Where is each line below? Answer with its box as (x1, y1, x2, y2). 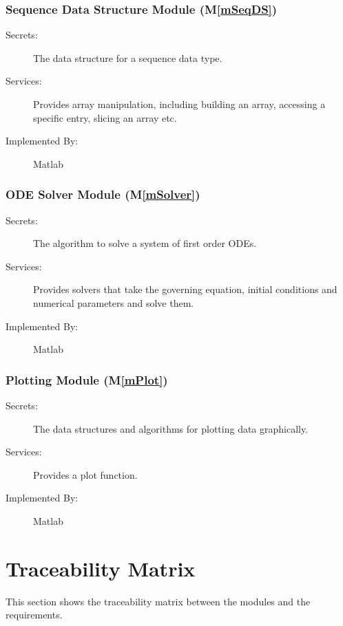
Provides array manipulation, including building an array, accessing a (33, 97, 326, 111)
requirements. (6, 607, 63, 622)
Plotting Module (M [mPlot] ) (6, 371, 168, 388)
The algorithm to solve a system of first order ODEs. (33, 236, 257, 250)
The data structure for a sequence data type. (33, 50, 222, 65)
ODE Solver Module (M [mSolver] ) (6, 186, 200, 203)
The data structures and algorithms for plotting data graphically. (33, 421, 309, 435)
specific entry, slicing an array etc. (33, 110, 177, 125)
